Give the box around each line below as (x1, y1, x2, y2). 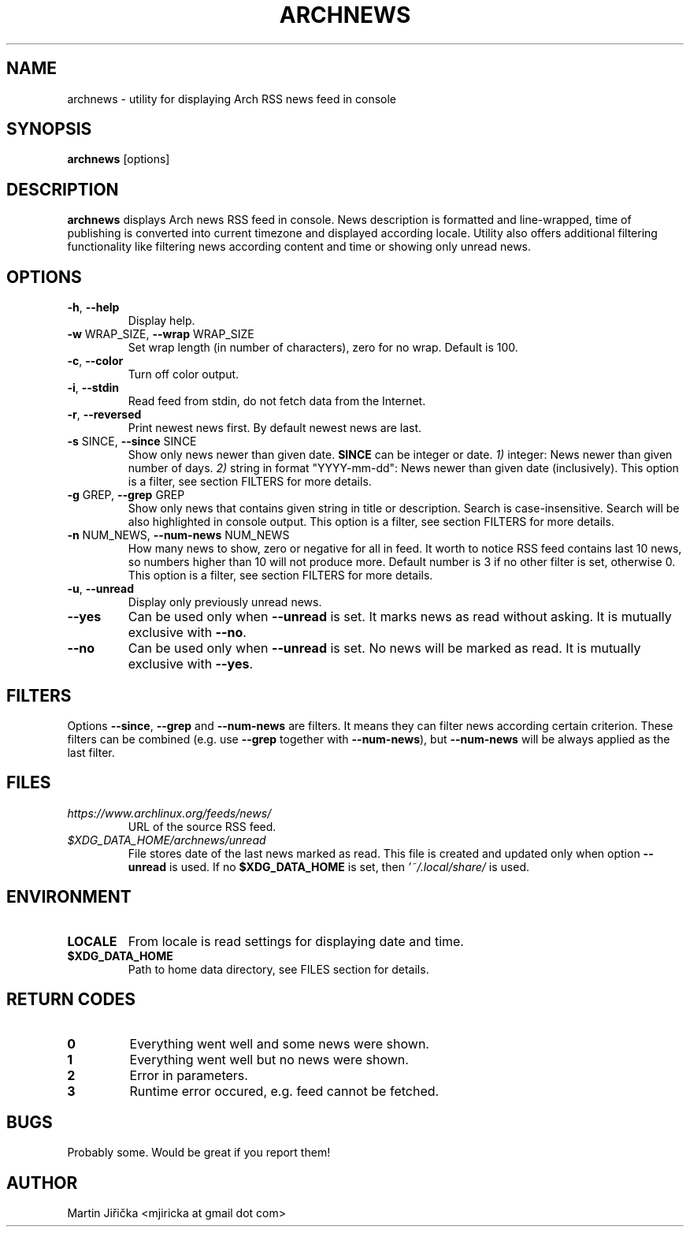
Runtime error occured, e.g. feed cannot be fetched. (129, 1082, 440, 1099)
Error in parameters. (129, 1067, 248, 1083)
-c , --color (67, 354, 124, 368)
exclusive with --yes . (128, 656, 254, 672)
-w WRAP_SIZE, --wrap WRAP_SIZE (67, 327, 254, 341)
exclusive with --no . (128, 624, 247, 641)
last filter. (67, 745, 115, 759)
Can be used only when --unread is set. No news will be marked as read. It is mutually (128, 640, 641, 657)
